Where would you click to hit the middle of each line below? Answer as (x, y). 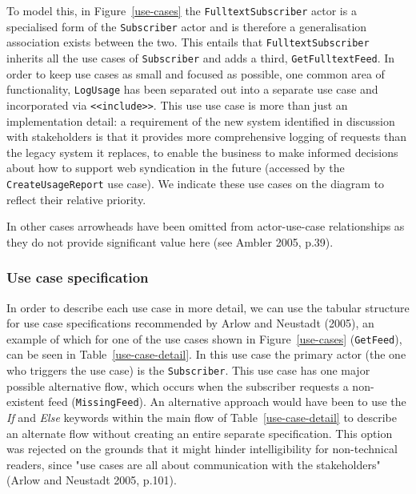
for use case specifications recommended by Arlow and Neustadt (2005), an (190, 323)
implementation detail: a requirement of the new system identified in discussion (201, 120)
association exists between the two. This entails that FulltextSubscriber (188, 42)
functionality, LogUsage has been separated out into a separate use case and (192, 89)
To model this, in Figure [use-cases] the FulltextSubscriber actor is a (182, 10)
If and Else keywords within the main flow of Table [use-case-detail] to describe (202, 417)
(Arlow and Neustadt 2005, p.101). (92, 480)
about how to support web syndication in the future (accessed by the (176, 168)
